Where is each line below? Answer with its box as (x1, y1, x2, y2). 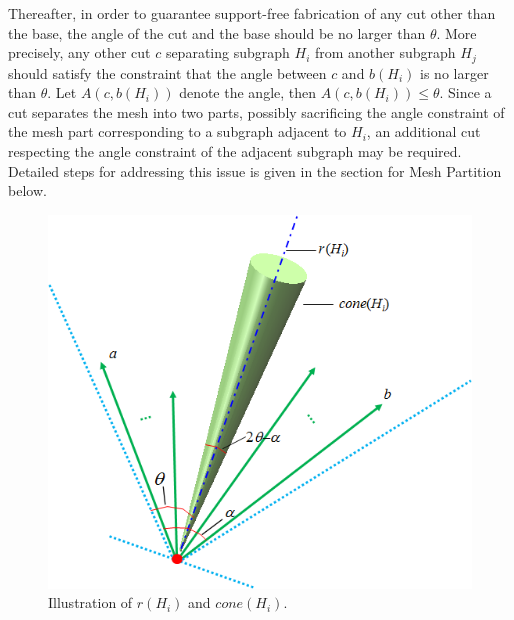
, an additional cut (366, 121, 481, 142)
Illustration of (48, 592, 133, 613)
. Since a (439, 82, 492, 103)
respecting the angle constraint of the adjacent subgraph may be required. (8, 141, 462, 162)
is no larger (420, 62, 489, 83)
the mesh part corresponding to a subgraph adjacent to (8, 121, 347, 142)
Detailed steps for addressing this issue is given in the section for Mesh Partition (8, 160, 502, 181)
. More (436, 22, 477, 43)
